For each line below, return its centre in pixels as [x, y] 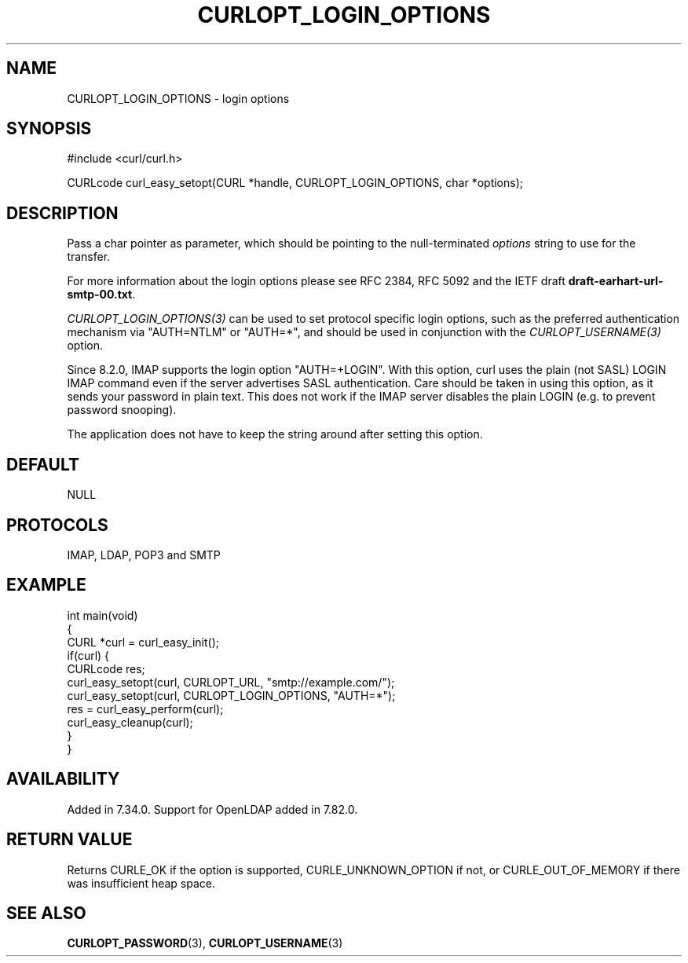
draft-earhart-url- [616, 281]
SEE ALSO [46, 913]
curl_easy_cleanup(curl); [130, 722]
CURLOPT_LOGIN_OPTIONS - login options [178, 98]
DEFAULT [43, 464]
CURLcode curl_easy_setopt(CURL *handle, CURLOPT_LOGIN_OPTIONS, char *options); [295, 183]
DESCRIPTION [62, 213]
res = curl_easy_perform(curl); [145, 709]
